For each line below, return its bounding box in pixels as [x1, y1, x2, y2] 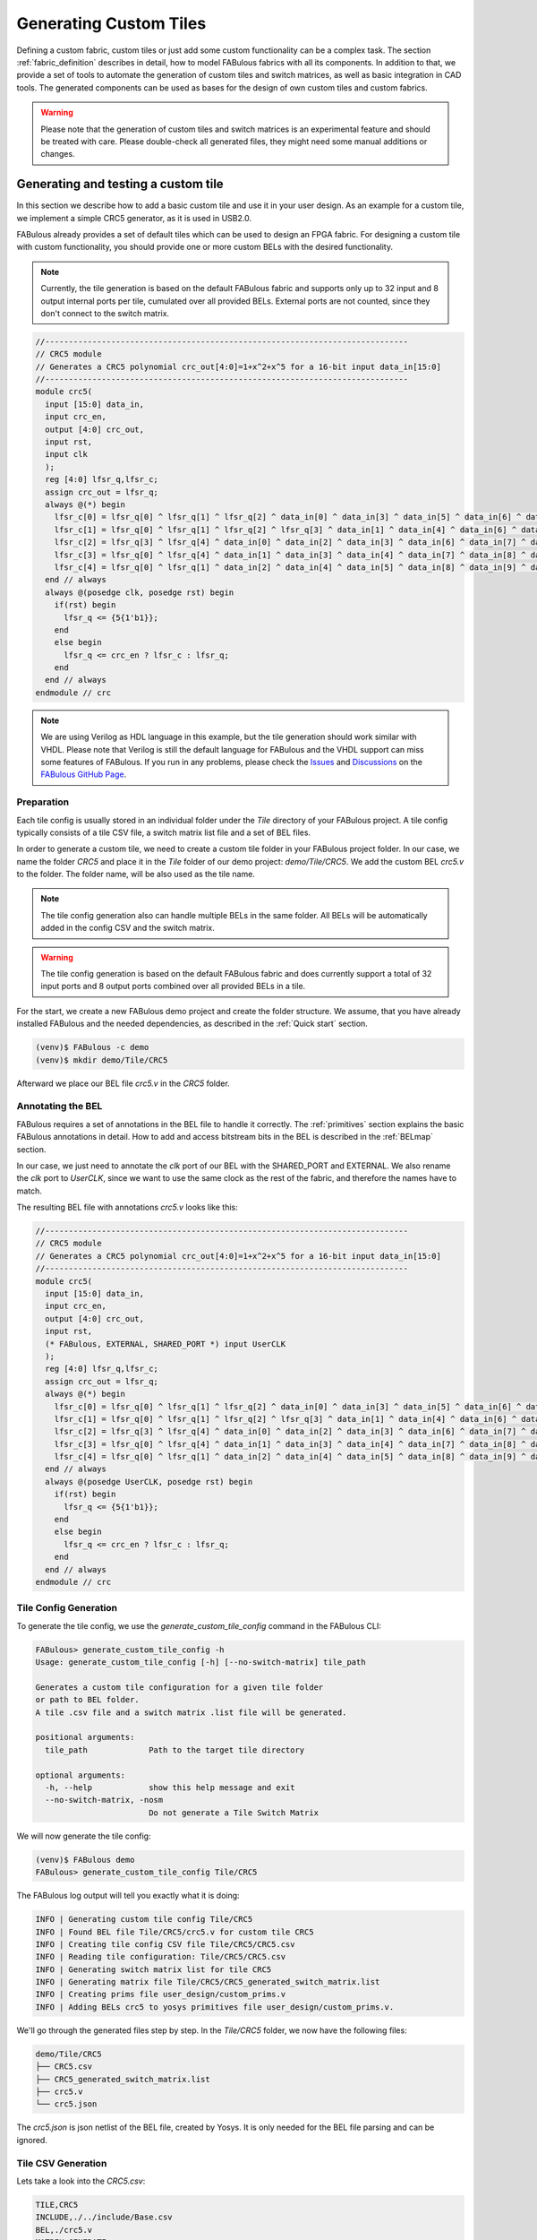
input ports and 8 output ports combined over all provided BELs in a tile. [40, 981, 306, 992]
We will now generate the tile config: [16, 1831, 151, 1841]
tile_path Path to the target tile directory [45, 1745, 305, 1755]
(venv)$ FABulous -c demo [35, 1042, 149, 1053]
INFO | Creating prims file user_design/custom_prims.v [35, 1989, 286, 2000]
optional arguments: [35, 1770, 125, 1780]
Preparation [16, 796, 70, 808]
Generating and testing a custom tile [16, 177, 224, 192]
